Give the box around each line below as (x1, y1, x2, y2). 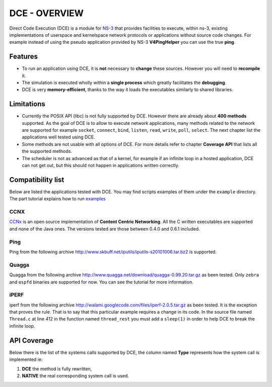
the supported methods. (22, 148, 73, 154)
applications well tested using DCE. (22, 134, 95, 140)
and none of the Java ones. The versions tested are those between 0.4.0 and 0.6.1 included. (9, 225, 200, 231)
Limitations (9, 100, 45, 108)
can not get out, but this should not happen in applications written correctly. (22, 163, 180, 169)
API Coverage (9, 336, 54, 345)
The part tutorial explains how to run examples (9, 196, 106, 202)
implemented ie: (9, 356, 43, 362)
